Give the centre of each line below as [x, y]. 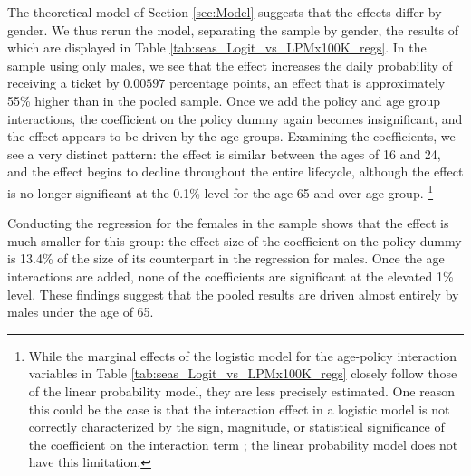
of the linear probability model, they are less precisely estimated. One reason [242, 390]
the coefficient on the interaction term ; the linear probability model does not [243, 444]
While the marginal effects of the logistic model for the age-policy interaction [243, 355]
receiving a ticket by [63, 83]
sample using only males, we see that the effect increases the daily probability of [230, 65]
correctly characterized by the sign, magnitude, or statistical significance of [236, 427]
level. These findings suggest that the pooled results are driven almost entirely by [233, 294]
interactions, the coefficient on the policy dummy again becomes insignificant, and [235, 118]
